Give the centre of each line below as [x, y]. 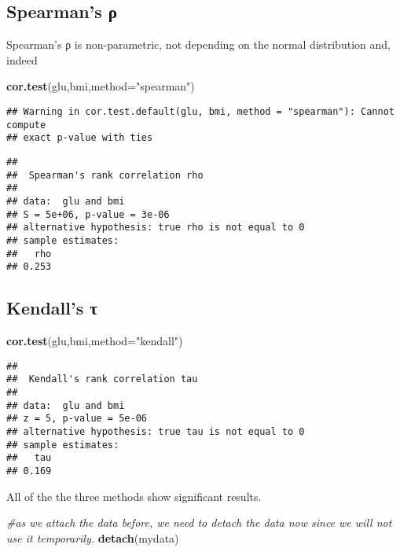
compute [26, 125]
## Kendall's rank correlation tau [102, 379]
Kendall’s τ [52, 308]
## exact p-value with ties [80, 138]
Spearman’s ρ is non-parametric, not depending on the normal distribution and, [198, 44]
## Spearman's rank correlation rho [105, 175]
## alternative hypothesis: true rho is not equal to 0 [156, 228]
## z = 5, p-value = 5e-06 [77, 419]
